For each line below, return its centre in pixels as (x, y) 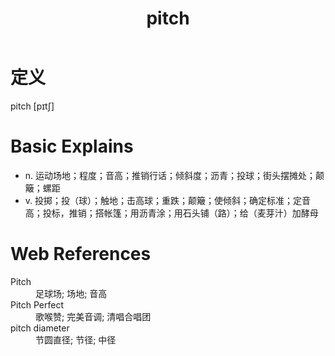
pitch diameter (40, 328)
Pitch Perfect (37, 304)
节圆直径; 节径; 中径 (76, 339)
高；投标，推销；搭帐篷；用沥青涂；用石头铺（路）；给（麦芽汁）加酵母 (171, 213)
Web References (81, 254)
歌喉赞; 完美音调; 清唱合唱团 (93, 316)
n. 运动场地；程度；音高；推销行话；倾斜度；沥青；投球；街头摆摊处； (170, 175)
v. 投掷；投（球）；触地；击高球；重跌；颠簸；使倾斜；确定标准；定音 (168, 200)
